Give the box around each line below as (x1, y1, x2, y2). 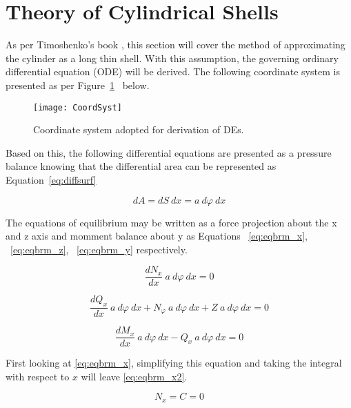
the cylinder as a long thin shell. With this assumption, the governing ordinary (6, 50, 339, 65)
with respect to (6, 369, 70, 383)
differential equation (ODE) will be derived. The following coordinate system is (6, 64, 340, 79)
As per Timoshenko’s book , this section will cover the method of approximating (6, 37, 345, 52)
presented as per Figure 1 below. (6, 77, 150, 92)
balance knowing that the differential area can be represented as (6, 159, 277, 173)
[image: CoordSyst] (33, 102, 122, 113)
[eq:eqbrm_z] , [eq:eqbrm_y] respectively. (10, 242, 188, 256)
